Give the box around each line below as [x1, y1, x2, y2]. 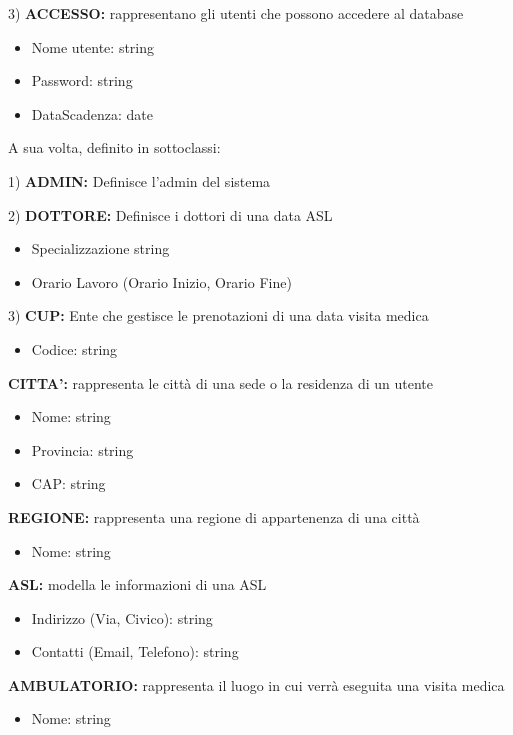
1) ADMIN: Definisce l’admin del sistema [8, 170, 271, 191]
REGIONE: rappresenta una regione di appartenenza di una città [8, 506, 420, 527]
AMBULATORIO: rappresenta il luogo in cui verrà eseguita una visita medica [8, 674, 505, 695]
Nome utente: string [31, 36, 155, 57]
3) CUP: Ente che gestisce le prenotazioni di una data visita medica [8, 305, 429, 326]
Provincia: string [31, 439, 134, 460]
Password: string [31, 70, 133, 91]
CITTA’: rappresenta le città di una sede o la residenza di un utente [8, 372, 434, 393]
